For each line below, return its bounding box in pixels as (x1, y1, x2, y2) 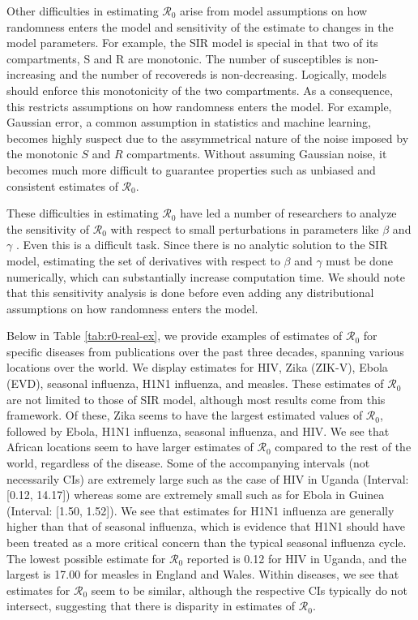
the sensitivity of (6, 220, 90, 237)
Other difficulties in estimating (6, 2, 159, 19)
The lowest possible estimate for (6, 549, 166, 566)
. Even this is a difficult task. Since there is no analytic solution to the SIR (15, 236, 388, 253)
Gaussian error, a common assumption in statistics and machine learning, (6, 114, 371, 131)
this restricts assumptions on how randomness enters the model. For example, (6, 97, 392, 114)
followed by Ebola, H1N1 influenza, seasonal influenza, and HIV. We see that (6, 422, 390, 439)
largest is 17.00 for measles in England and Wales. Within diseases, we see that (6, 566, 399, 583)
